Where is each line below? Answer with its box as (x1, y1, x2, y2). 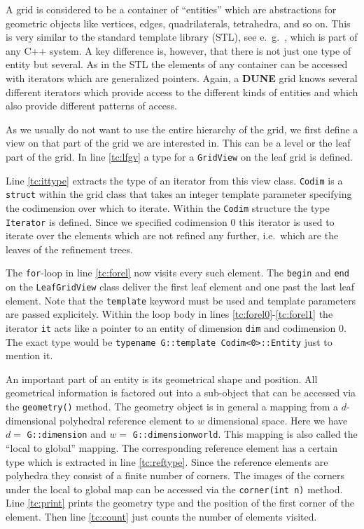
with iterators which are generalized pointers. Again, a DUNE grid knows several (6, 70, 358, 85)
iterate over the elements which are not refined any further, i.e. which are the (6, 228, 339, 243)
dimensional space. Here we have (207, 413, 348, 427)
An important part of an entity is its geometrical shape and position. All (6, 371, 318, 386)
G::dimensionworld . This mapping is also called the (132, 427, 358, 441)
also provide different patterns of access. (6, 98, 178, 113)
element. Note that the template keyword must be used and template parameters (6, 293, 356, 307)
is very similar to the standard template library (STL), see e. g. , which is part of (6, 29, 358, 44)
